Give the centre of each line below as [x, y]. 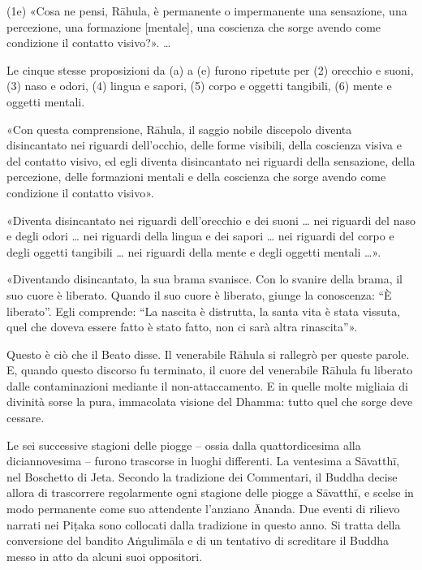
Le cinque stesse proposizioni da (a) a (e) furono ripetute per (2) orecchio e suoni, [210, 69]
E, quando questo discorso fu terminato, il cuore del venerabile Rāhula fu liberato [210, 370]
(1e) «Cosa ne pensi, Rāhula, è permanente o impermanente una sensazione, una [207, 11]
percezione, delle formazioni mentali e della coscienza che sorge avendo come [196, 177]
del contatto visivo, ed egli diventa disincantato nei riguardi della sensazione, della [211, 160]
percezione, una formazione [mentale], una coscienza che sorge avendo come [194, 26]
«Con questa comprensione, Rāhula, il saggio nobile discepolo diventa [179, 129]
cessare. [26, 418]
